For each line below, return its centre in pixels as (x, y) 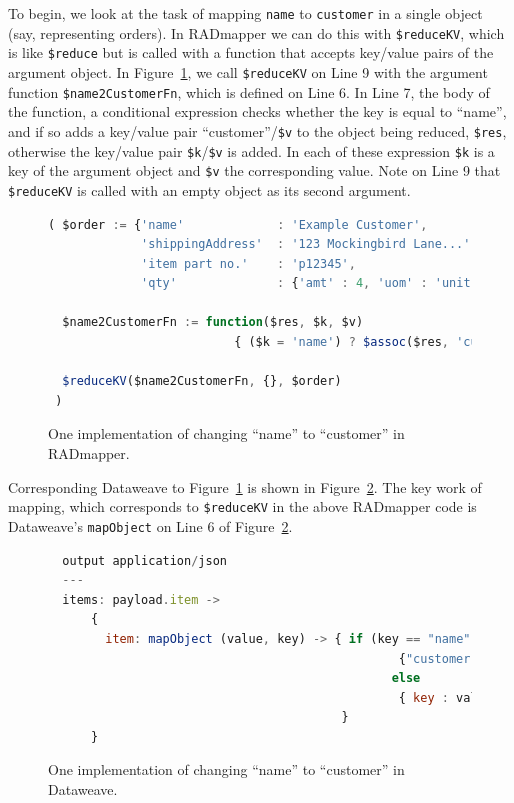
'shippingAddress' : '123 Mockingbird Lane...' (306, 244)
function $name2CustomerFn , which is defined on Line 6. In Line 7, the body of (249, 91)
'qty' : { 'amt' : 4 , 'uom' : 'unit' (309, 283)
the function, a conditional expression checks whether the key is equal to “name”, (257, 111)
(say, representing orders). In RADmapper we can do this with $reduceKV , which (256, 32)
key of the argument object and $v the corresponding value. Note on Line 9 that (254, 170)
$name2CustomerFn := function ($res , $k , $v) (213, 322)
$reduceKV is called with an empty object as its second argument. (209, 189)
